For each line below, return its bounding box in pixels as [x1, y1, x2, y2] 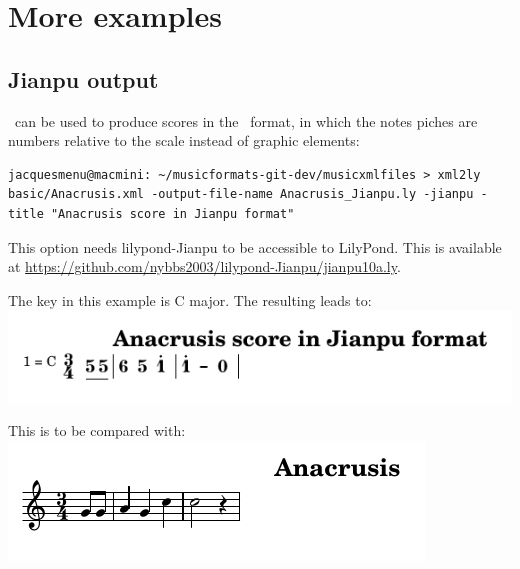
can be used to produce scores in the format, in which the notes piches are [14, 110, 478, 131]
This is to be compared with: [8, 420, 186, 441]
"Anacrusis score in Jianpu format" [50, 206, 295, 221]
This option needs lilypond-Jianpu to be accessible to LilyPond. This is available [8, 236, 502, 257]
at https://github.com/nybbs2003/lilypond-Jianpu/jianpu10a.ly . [8, 256, 401, 277]
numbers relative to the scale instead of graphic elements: [8, 130, 360, 151]
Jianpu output [8, 63, 159, 94]
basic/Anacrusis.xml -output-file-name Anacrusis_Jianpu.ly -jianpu [8, 187, 474, 202]
